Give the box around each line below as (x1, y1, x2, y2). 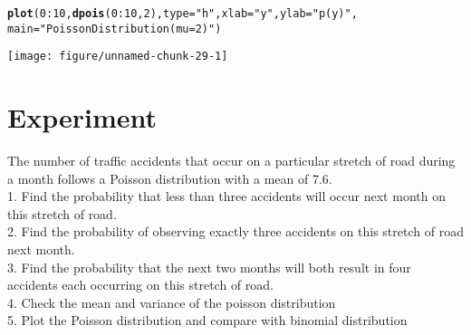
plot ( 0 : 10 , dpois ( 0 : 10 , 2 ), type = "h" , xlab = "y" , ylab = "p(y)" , (7, 7, 358, 20)
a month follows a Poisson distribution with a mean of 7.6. (7, 168, 332, 187)
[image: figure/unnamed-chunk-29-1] (7, 50, 228, 63)
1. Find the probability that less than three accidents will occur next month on (7, 187, 446, 206)
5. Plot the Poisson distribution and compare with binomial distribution (7, 311, 408, 330)
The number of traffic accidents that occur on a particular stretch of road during (7, 151, 456, 170)
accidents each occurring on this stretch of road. (7, 275, 274, 294)
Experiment (7, 99, 158, 136)
